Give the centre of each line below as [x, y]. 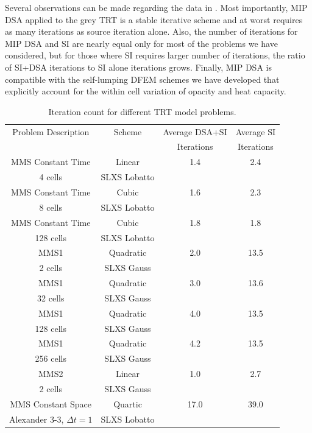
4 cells [51, 177]
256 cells [51, 358]
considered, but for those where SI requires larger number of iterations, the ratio [155, 55]
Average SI [256, 131]
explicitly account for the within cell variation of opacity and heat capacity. [146, 91]
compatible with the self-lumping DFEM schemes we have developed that [142, 79]
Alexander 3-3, [37, 419]
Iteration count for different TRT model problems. [142, 111]
